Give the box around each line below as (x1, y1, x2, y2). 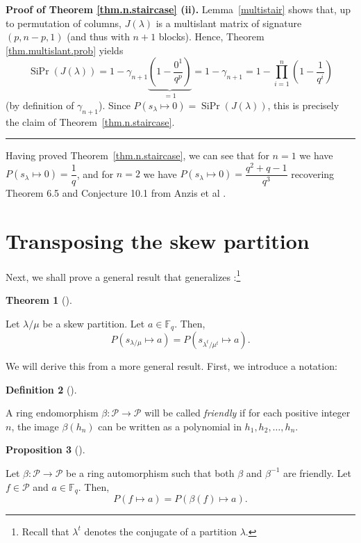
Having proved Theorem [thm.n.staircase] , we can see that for (6, 148, 269, 163)
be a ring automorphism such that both (66, 465, 235, 480)
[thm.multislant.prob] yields (6, 42, 124, 57)
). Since (99, 97, 131, 112)
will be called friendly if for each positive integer (144, 405, 351, 420)
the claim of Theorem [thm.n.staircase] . (6, 114, 175, 129)
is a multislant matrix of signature (156, 15, 302, 30)
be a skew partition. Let (42, 316, 145, 330)
